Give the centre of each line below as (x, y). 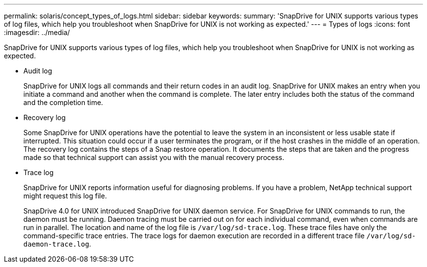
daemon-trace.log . (57, 244)
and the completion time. (63, 102)
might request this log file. (65, 196)
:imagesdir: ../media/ (37, 32)
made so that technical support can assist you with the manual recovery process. (154, 157)
